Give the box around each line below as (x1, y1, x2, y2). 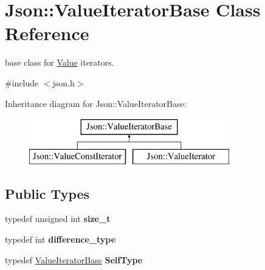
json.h (52, 76, 75, 89)
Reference (5, 21, 89, 46)
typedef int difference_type (5, 233, 116, 246)
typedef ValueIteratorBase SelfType (5, 253, 143, 266)
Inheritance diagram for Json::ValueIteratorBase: (5, 97, 187, 109)
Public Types (5, 184, 90, 202)
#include (5, 76, 39, 89)
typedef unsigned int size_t (5, 212, 111, 225)
